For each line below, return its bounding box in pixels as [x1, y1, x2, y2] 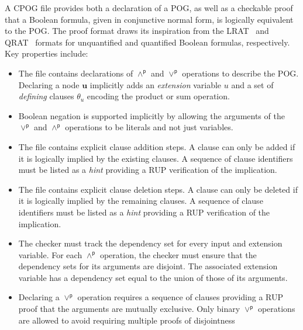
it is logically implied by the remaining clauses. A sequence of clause [18, 194, 263, 207]
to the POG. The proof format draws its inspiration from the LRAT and [5, 25, 269, 37]
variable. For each [18, 248, 82, 260]
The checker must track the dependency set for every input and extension [18, 237, 283, 249]
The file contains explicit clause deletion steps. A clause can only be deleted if [18, 183, 298, 195]
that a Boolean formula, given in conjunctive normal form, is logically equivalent [5, 13, 294, 25]
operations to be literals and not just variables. [65, 121, 233, 133]
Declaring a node [18, 78, 80, 91]
